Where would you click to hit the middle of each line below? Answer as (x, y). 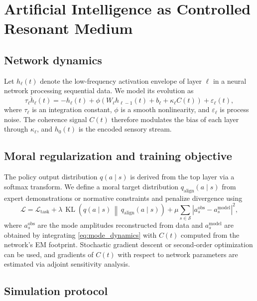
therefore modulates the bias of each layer (175, 119)
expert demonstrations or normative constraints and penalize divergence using (123, 198)
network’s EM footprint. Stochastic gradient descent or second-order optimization (128, 244)
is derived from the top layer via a (182, 177)
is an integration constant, (72, 109)
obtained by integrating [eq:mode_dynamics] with (80, 234)
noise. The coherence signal (46, 119)
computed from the (210, 234)
